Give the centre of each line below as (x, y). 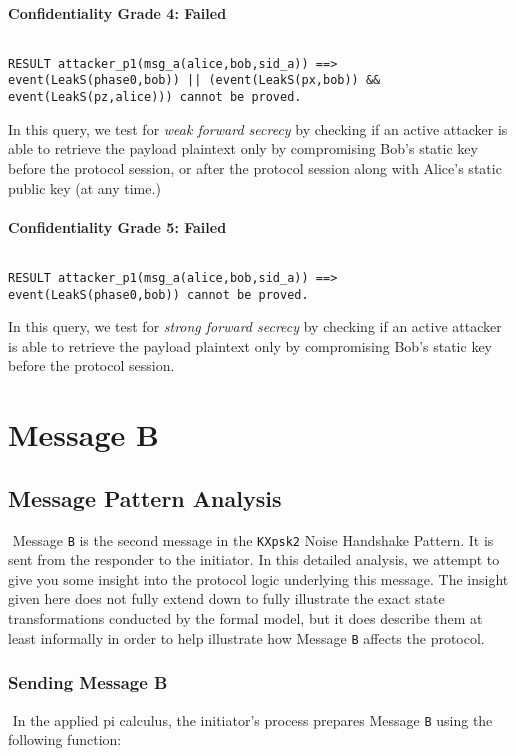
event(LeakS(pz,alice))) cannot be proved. (155, 97)
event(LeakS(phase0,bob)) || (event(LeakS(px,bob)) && (194, 80)
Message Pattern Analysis (145, 497)
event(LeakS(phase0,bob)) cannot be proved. (158, 294)
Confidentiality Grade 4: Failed (117, 12)
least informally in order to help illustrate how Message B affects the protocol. (246, 637)
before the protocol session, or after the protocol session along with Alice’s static (255, 167)
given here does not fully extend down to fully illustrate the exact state (226, 598)
